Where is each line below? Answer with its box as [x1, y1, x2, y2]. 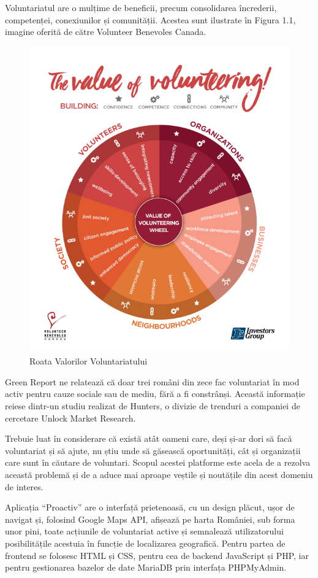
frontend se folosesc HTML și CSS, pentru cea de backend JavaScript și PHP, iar [5, 549, 309, 561]
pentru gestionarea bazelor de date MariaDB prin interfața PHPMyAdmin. [5, 561, 287, 574]
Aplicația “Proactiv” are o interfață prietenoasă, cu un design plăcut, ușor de [5, 501, 295, 514]
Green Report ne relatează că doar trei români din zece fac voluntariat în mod [5, 375, 300, 388]
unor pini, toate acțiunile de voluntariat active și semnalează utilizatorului [5, 525, 284, 538]
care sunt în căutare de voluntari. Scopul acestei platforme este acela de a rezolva [5, 456, 311, 469]
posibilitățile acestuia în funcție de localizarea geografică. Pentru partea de [5, 536, 286, 549]
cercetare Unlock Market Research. [5, 411, 136, 424]
